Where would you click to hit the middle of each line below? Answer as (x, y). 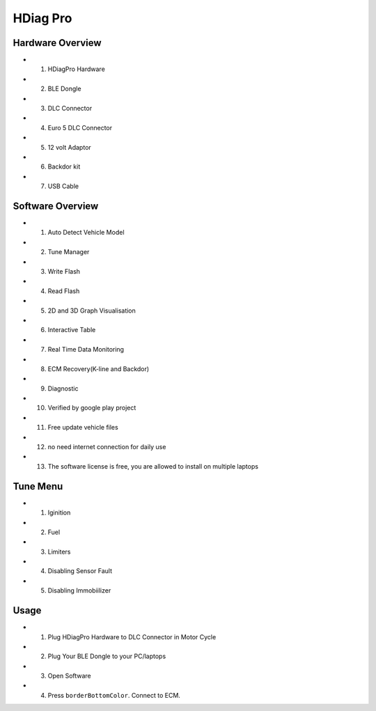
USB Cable (63, 186)
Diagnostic (63, 388)
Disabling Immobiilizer (79, 591)
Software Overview (56, 206)
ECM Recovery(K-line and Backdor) (99, 368)
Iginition (59, 513)
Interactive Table (72, 330)
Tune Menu (38, 486)
